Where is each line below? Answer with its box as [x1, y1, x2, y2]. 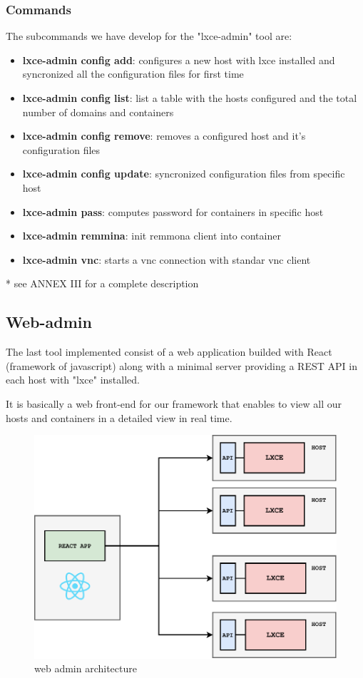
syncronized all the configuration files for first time [22, 66, 244, 81]
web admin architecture [34, 661, 137, 676]
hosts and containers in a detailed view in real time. [6, 410, 232, 425]
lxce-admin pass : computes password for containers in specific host [22, 204, 324, 219]
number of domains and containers [22, 104, 174, 119]
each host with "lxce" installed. [6, 372, 140, 387]
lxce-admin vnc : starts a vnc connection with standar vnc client [22, 252, 311, 267]
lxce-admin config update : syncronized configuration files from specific [22, 166, 345, 181]
